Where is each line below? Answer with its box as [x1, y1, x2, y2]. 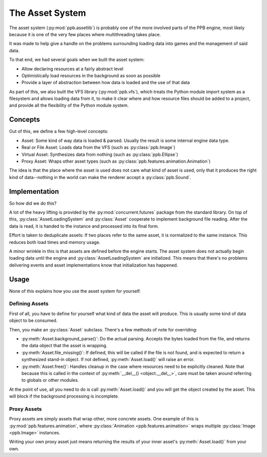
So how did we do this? [9, 200, 57, 206]
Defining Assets [9, 300, 49, 307]
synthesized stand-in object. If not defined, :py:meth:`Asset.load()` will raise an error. [21, 357, 195, 363]
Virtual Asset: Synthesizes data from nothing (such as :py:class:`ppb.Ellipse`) [21, 151, 178, 157]
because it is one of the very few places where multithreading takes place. [9, 31, 161, 37]
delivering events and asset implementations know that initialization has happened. [9, 262, 178, 268]
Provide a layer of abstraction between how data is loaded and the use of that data [21, 80, 190, 86]
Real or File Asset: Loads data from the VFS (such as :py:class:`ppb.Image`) [21, 144, 176, 150]
